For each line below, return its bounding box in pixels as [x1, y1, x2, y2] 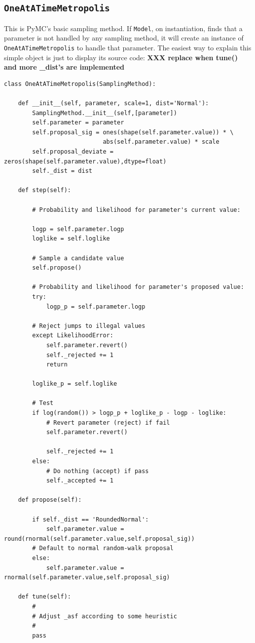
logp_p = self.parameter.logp [46, 303, 146, 310]
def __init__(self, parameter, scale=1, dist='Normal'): [18, 100, 209, 107]
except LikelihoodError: [32, 332, 113, 339]
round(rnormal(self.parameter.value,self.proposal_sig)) [4, 535, 195, 542]
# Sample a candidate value [32, 254, 124, 262]
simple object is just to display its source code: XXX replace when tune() [4, 52, 238, 62]
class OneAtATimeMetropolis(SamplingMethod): [4, 80, 156, 87]
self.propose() [32, 264, 82, 272]
